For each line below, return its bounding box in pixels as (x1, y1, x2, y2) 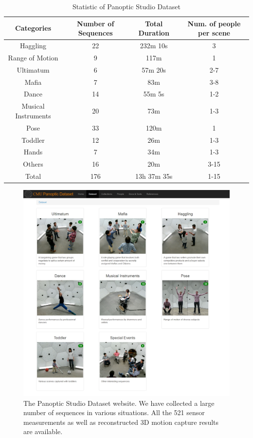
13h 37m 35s (135, 171, 173, 181)
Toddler (21, 134, 45, 145)
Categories (15, 23, 52, 33)
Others (23, 159, 43, 169)
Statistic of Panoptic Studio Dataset (72, 1, 181, 11)
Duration (138, 28, 169, 38)
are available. (23, 426, 63, 437)
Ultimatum (17, 64, 50, 75)
